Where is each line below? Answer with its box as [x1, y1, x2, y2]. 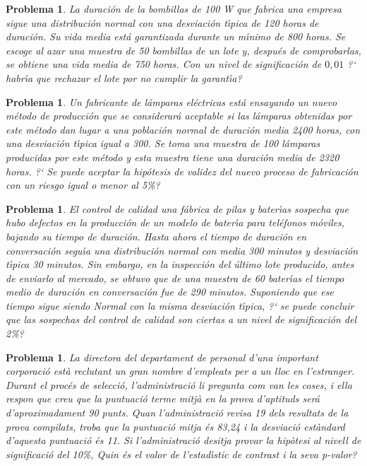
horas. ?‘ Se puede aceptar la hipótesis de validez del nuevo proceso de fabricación [6, 163, 359, 178]
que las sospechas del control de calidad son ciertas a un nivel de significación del [6, 312, 357, 327]
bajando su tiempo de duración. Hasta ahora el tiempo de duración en [6, 228, 307, 243]
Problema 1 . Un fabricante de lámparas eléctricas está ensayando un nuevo [6, 94, 337, 109]
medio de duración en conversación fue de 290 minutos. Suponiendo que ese [6, 284, 334, 299]
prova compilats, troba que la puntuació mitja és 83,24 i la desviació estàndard [6, 419, 345, 433]
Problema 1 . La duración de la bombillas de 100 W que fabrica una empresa [6, 1, 342, 16]
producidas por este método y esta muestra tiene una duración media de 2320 [6, 149, 339, 164]
